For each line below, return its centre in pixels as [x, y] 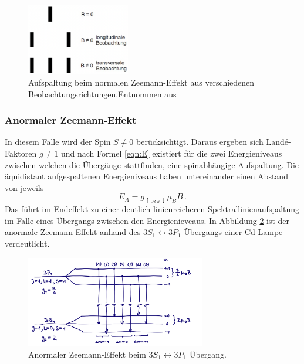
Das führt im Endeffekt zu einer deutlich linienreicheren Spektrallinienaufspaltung [152, 209]
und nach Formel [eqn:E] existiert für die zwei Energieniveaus [171, 153]
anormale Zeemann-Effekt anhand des [73, 232]
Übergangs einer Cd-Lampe [233, 232]
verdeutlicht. [27, 244]
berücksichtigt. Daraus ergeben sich [200, 142]
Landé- [278, 142]
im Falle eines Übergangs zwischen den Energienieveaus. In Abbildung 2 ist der [147, 220]
